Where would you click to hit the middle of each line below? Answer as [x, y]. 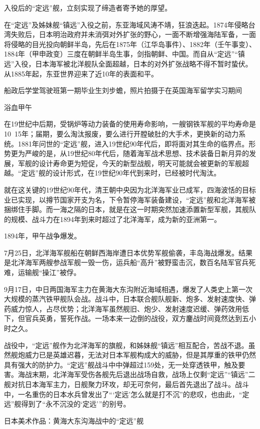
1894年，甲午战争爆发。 [42, 236]
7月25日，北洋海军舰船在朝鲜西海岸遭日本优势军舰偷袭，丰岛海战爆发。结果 [128, 252]
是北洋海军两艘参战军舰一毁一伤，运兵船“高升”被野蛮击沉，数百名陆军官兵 [126, 262]
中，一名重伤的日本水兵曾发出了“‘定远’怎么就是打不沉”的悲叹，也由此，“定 [127, 394]
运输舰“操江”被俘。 [49, 272]
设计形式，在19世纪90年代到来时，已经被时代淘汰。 [137, 173]
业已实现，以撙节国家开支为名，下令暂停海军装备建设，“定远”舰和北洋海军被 [130, 199]
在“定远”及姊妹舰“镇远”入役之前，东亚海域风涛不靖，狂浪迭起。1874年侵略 [126, 24]
